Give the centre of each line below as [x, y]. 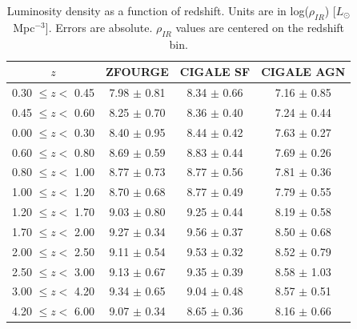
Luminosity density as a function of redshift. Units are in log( [158, 10]
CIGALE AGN [303, 72]
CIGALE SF [215, 72]
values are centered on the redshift [260, 27]
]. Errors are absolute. [99, 27]
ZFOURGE [137, 72]
